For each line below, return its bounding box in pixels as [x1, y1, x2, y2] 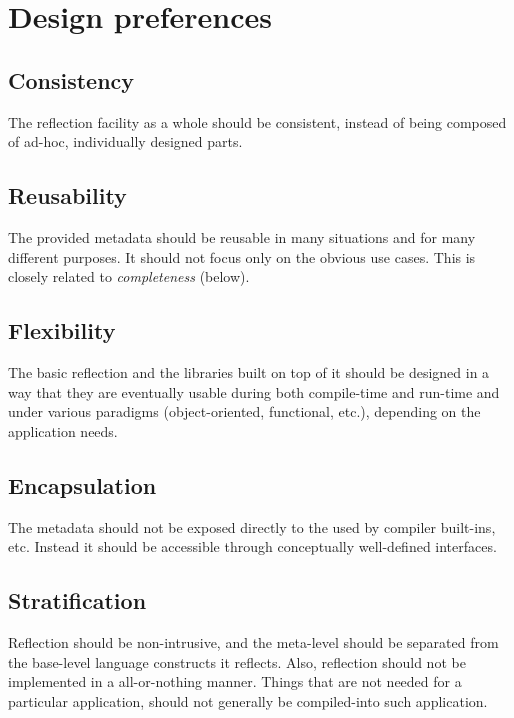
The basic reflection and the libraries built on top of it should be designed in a [8, 361, 490, 382]
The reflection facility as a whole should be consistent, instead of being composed [8, 111, 507, 132]
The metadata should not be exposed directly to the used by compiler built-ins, [8, 516, 496, 537]
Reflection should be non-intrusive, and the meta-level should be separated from [8, 631, 499, 652]
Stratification [8, 585, 147, 616]
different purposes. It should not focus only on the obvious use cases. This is [8, 246, 476, 267]
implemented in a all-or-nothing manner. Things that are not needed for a [8, 671, 462, 692]
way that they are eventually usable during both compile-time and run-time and [8, 381, 500, 402]
